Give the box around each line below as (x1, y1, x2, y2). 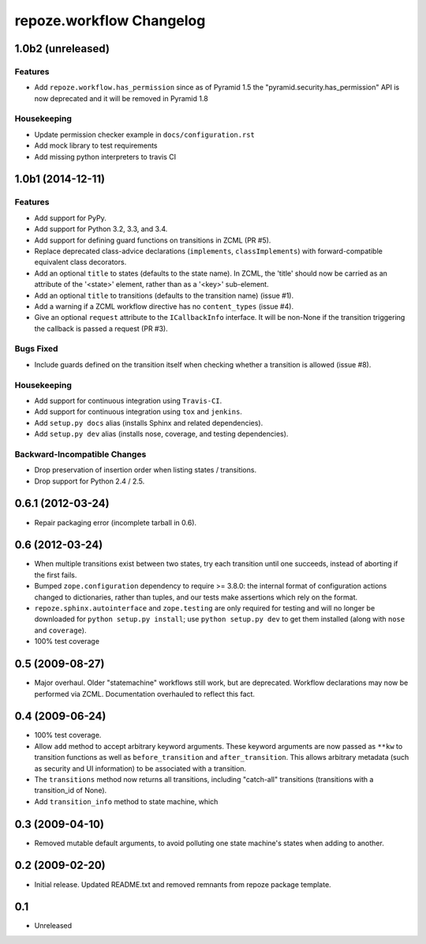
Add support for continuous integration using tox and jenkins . (34, 407, 242, 416)
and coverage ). (34, 625, 87, 635)
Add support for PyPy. (34, 213, 106, 223)
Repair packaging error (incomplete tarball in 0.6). (34, 517, 197, 527)
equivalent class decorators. (34, 258, 127, 267)
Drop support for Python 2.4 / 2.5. (34, 476, 145, 486)
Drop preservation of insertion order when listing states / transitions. (34, 465, 256, 475)
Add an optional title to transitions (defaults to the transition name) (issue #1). (34, 291, 294, 300)
